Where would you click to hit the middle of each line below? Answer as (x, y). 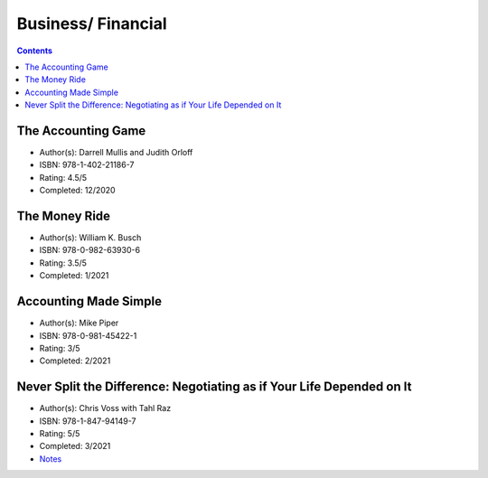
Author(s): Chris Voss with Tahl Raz (105, 408)
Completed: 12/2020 (78, 191)
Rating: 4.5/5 (63, 177)
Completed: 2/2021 (75, 361)
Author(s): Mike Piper (79, 323)
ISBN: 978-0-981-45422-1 (88, 335)
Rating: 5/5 (60, 434)
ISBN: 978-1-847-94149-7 (88, 421)
